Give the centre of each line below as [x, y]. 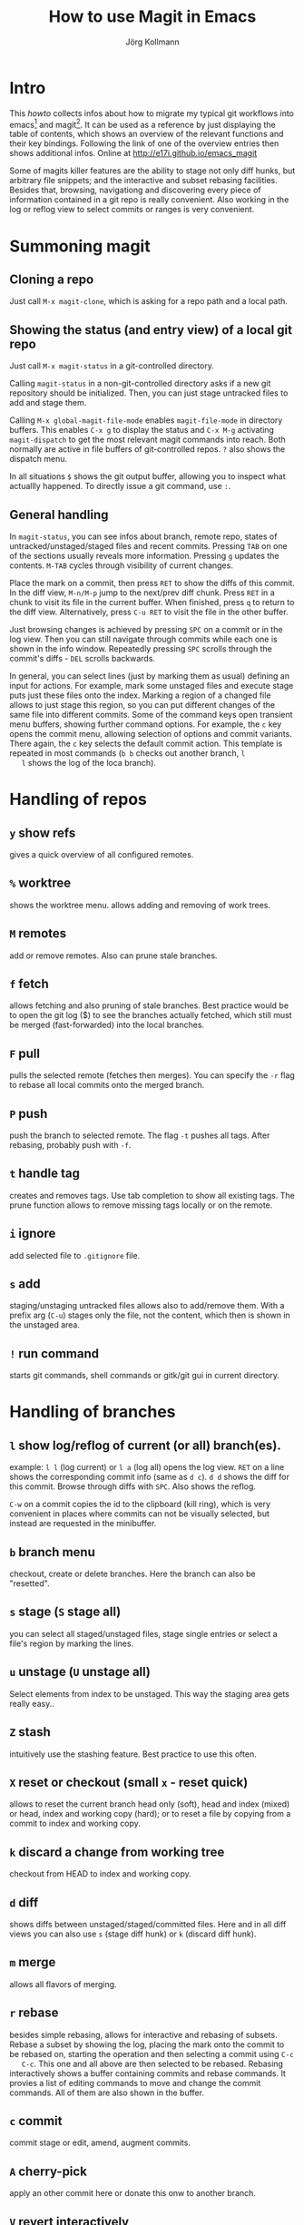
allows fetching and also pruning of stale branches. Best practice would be [149, 1005]
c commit [36, 2121]
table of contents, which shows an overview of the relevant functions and [147, 134]
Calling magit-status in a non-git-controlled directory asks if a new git [140, 384]
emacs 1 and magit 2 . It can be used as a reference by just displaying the [142, 123]
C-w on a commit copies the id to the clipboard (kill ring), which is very [140, 1505]
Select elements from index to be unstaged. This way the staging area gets [150, 1693]
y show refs [43, 833]
